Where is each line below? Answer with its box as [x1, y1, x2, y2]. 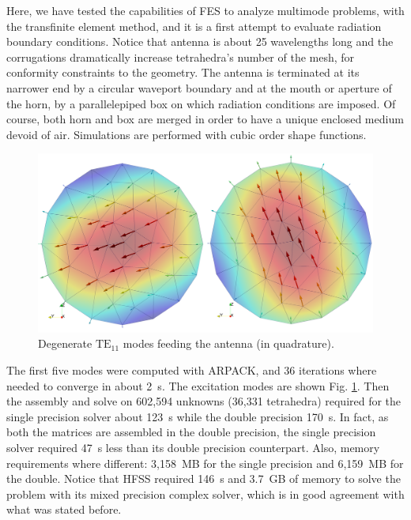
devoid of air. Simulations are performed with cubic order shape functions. [6, 126, 367, 142]
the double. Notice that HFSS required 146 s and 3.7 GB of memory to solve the [6, 470, 401, 487]
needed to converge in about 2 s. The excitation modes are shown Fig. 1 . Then [6, 377, 390, 394]
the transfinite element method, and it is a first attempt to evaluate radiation [6, 17, 382, 34]
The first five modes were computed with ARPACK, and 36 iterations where [6, 362, 377, 379]
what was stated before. [6, 501, 122, 518]
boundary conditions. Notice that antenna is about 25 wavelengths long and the [6, 33, 394, 50]
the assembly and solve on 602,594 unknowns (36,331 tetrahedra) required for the [6, 393, 402, 409]
